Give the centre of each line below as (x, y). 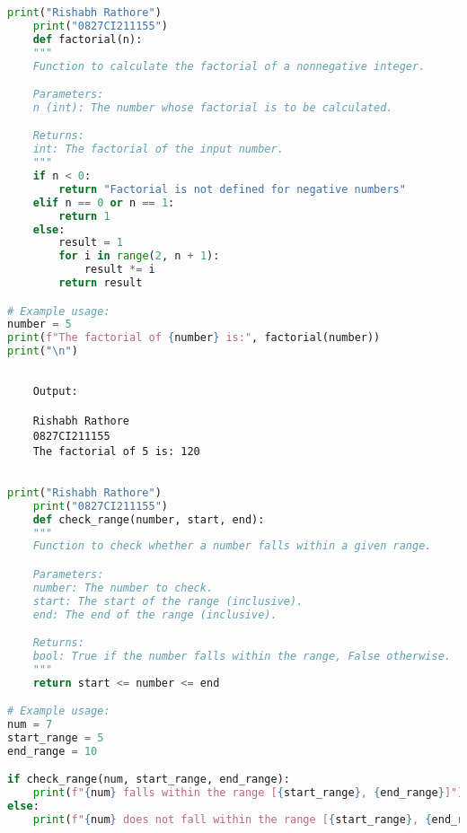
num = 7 (30, 725)
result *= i (119, 270)
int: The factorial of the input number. (158, 149)
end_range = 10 (53, 751)
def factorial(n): (88, 39)
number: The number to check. (123, 587)
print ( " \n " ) (43, 351)
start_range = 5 (56, 738)
